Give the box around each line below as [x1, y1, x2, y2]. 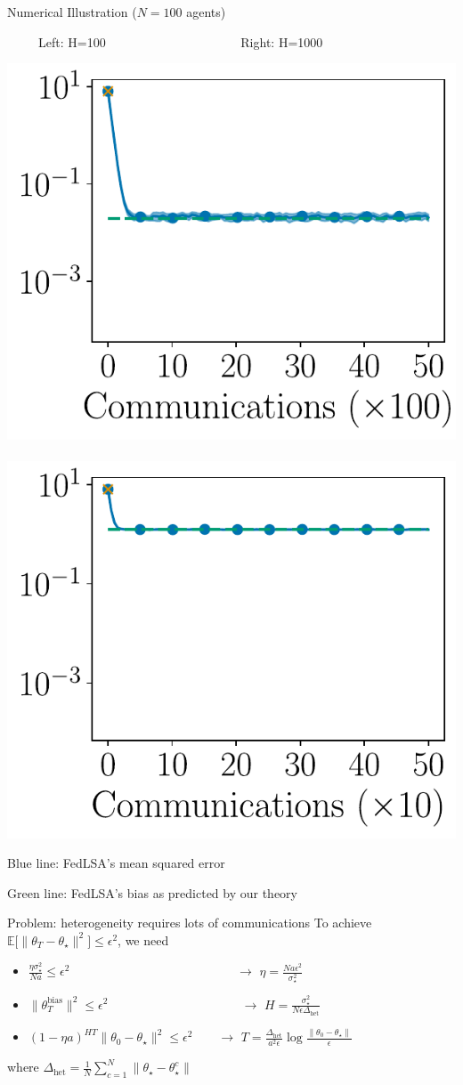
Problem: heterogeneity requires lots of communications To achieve [7, 913, 372, 932]
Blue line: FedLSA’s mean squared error [7, 854, 225, 872]
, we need [118, 930, 169, 949]
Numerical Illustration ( [7, 3, 137, 20]
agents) [186, 3, 226, 20]
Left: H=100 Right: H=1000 [37, 32, 323, 51]
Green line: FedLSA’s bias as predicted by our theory [7, 883, 298, 902]
